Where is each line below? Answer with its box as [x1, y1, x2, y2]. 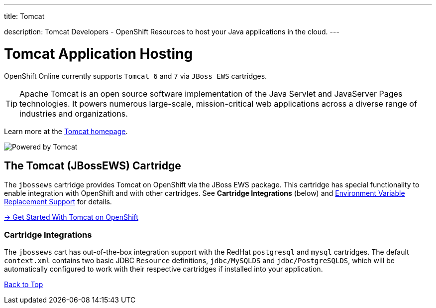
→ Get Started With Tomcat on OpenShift [4, 213, 138, 222]
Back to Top [4, 280, 43, 289]
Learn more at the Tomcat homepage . [4, 127, 128, 136]
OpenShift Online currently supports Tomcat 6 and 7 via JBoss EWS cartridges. [4, 71, 267, 80]
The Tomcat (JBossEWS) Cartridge [4, 159, 181, 172]
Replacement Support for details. [4, 197, 112, 206]
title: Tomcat [4, 12, 45, 20]
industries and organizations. [19, 108, 128, 119]
